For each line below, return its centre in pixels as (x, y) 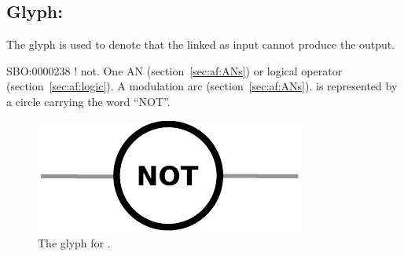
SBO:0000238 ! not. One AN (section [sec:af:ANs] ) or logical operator (174, 70)
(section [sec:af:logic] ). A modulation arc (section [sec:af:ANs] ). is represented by (202, 86)
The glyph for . (74, 243)
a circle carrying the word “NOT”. (88, 101)
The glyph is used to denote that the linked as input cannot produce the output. (201, 44)
